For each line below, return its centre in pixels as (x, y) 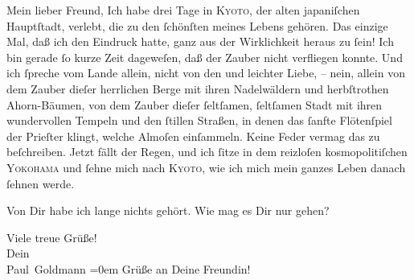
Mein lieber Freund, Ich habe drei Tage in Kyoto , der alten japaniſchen (183, 10)
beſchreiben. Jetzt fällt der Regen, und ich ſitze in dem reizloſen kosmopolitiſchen (207, 152)
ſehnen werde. (41, 183)
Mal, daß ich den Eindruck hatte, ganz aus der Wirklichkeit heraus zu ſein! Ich (200, 41)
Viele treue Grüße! (52, 237)
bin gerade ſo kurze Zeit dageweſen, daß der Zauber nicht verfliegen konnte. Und (205, 57)
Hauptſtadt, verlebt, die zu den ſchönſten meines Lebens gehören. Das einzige (197, 25)
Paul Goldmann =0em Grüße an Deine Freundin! (129, 268)
